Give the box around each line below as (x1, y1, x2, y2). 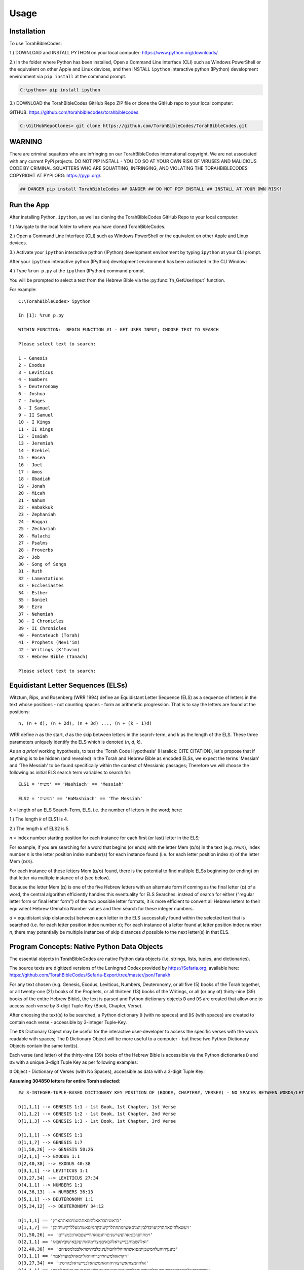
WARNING (9, 138, 43, 146)
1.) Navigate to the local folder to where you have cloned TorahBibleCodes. (9, 224, 166, 230)
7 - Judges (18, 398, 46, 404)
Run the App (9, 201, 50, 209)
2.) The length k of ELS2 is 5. (9, 825, 70, 832)
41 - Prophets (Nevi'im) (18, 640, 80, 645)
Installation (9, 27, 46, 36)
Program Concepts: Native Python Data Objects (9, 942, 163, 951)
